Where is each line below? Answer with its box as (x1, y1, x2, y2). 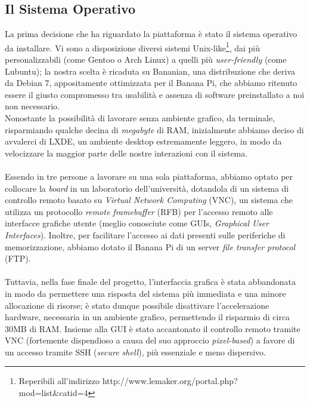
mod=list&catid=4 (18, 386, 88, 399)
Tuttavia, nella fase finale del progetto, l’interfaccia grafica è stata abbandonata (5, 275, 296, 288)
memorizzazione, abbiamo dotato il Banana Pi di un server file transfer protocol (5, 240, 296, 253)
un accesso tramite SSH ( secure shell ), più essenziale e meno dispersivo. (5, 345, 266, 358)
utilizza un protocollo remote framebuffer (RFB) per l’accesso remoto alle (5, 205, 273, 217)
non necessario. (5, 100, 60, 112)
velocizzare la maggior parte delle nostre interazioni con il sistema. (5, 146, 248, 159)
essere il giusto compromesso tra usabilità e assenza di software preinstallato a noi (5, 88, 305, 100)
